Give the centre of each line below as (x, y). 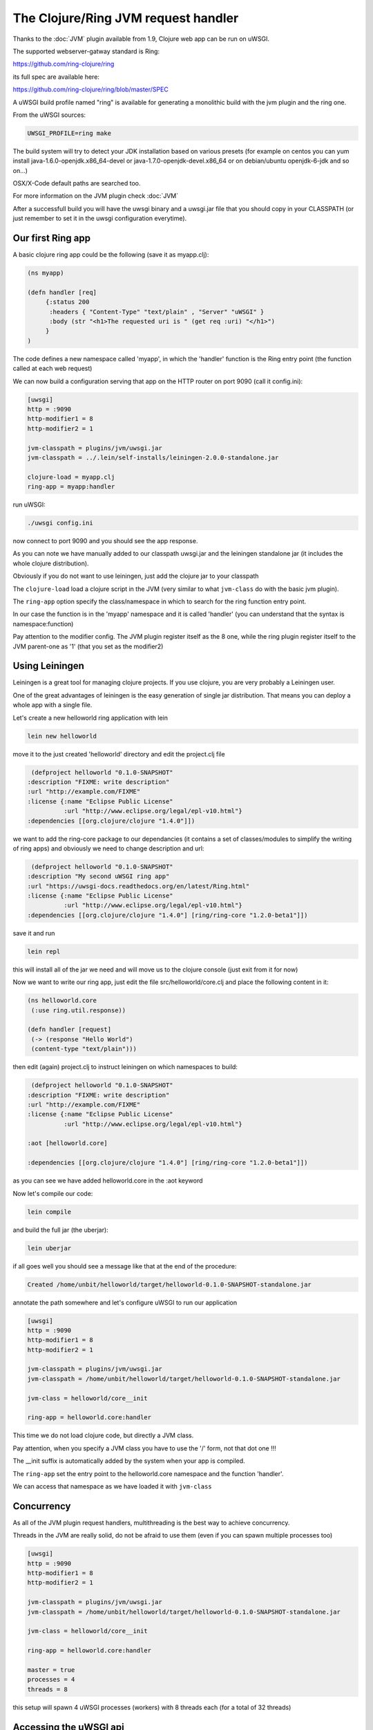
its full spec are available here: (56, 77)
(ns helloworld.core (62, 1001)
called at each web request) (52, 368)
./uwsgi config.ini (60, 523)
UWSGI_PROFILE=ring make (69, 133)
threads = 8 (48, 1689)
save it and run (34, 933)
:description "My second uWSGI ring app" (98, 876)
